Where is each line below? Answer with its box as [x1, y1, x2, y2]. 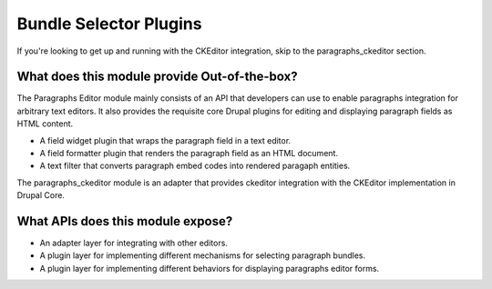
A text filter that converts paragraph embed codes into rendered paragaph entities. [39, 160, 351, 172]
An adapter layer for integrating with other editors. [39, 237, 228, 249]
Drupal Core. [16, 190, 66, 201]
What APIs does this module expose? [16, 214, 233, 229]
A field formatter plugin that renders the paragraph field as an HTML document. [39, 148, 339, 159]
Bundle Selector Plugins [16, 14, 202, 34]
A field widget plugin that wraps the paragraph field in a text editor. [39, 135, 292, 145]
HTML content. [16, 118, 74, 129]
